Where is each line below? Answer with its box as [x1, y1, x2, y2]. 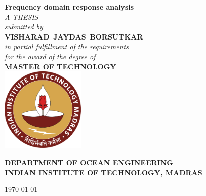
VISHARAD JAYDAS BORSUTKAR [5, 31, 143, 42]
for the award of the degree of [5, 51, 96, 61]
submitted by [5, 21, 43, 32]
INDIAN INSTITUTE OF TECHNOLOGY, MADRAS [5, 167, 202, 177]
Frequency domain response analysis [5, 2, 134, 12]
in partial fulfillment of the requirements [5, 41, 129, 52]
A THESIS [5, 11, 38, 22]
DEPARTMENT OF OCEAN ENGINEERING [5, 156, 173, 167]
